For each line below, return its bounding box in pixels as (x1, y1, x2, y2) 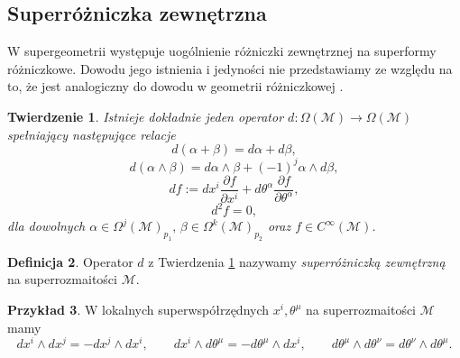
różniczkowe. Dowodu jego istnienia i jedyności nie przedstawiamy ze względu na (7, 59, 453, 78)
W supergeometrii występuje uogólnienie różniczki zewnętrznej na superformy (7, 41, 437, 60)
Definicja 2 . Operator (7, 252, 133, 271)
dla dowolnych (7, 216, 86, 235)
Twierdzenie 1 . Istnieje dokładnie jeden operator (7, 106, 284, 125)
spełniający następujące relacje (7, 124, 176, 143)
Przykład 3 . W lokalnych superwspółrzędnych (7, 300, 270, 319)
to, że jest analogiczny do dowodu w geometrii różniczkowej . (7, 77, 344, 96)
